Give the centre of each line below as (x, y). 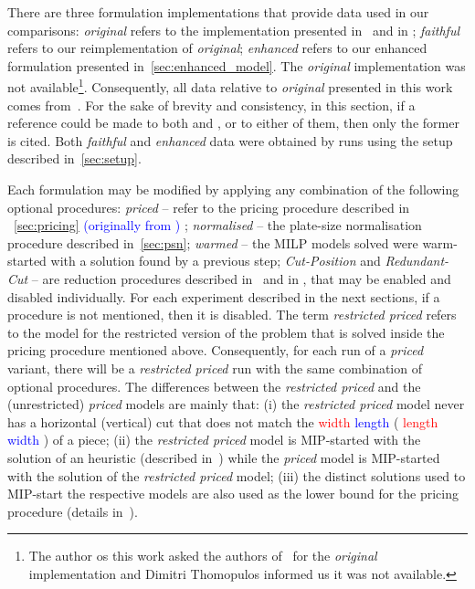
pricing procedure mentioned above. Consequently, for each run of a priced (216, 350)
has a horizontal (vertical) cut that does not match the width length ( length (223, 421)
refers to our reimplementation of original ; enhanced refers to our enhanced (217, 48)
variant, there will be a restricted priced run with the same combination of (215, 368)
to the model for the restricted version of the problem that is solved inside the (226, 332)
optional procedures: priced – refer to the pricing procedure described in (209, 207)
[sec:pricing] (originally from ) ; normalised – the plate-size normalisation (218, 225)
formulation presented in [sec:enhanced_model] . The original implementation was (237, 65)
